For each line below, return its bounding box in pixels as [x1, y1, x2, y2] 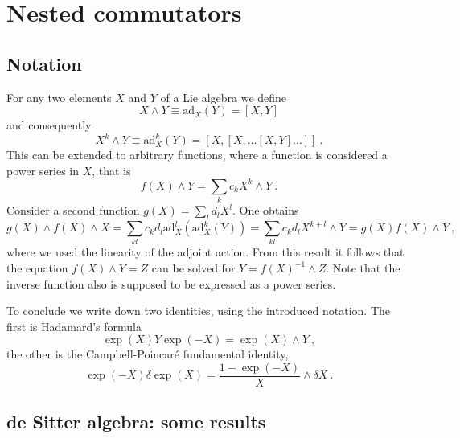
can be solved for [151, 260, 236, 276]
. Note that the [326, 260, 400, 276]
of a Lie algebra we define [160, 88, 287, 105]
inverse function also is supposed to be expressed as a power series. [6, 275, 336, 292]
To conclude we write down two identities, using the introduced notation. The [6, 302, 391, 319]
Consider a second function [6, 202, 140, 219]
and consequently [6, 117, 92, 133]
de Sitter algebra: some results [6, 409, 266, 434]
